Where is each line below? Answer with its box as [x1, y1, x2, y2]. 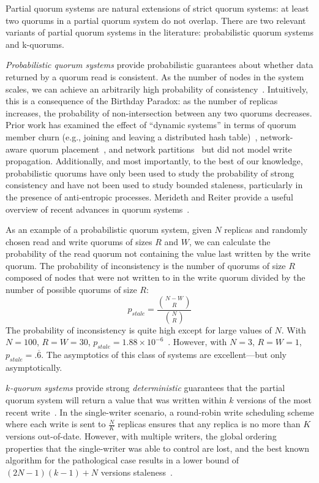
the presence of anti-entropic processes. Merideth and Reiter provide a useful [6, 190, 293, 203]
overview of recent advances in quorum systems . [6, 202, 190, 215]
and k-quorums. [6, 37, 64, 50]
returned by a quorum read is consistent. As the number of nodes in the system [6, 70, 304, 83]
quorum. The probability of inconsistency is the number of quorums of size [6, 259, 286, 272]
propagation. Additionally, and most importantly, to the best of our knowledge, [6, 154, 303, 167]
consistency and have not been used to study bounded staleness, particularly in [6, 178, 303, 191]
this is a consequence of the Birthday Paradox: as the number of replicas [6, 94, 278, 107]
